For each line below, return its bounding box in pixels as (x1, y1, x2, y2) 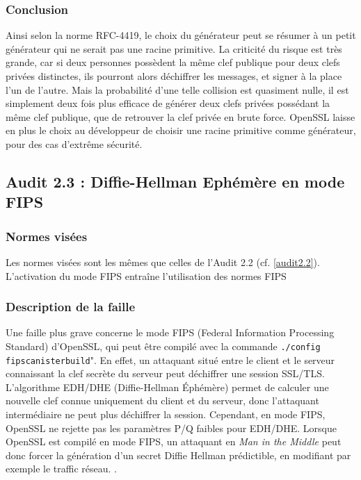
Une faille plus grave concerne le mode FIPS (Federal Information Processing (6, 325, 335, 340)
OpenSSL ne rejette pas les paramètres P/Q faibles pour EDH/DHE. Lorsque (6, 420, 337, 435)
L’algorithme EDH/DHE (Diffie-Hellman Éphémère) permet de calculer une (6, 379, 329, 394)
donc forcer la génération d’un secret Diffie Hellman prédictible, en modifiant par (6, 447, 351, 462)
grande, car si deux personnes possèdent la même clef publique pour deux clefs (6, 55, 340, 69)
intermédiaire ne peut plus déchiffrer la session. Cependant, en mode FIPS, (6, 407, 326, 422)
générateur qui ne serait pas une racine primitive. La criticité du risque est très (6, 41, 342, 56)
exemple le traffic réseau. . (6, 461, 117, 476)
